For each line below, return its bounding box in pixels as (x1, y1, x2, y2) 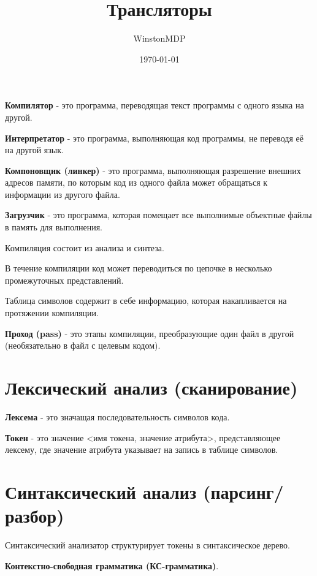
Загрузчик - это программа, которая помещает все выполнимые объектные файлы (5, 208, 312, 221)
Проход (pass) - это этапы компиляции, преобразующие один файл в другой (5, 327, 294, 339)
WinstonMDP (133, 32, 186, 45)
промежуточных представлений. (5, 273, 124, 286)
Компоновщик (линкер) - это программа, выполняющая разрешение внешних (5, 164, 301, 176)
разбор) (5, 503, 64, 528)
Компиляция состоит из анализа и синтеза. (5, 241, 164, 254)
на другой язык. (5, 143, 64, 156)
